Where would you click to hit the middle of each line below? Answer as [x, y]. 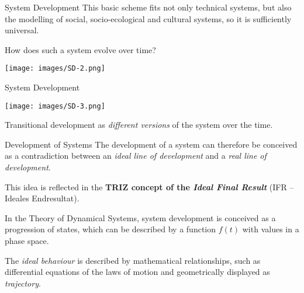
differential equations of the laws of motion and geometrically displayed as [137, 272]
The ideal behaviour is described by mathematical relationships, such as [133, 260]
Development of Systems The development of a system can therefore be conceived [151, 144]
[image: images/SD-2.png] [55, 69]
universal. [22, 30]
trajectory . [23, 283]
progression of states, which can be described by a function [110, 229]
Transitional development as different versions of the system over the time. [139, 125]
